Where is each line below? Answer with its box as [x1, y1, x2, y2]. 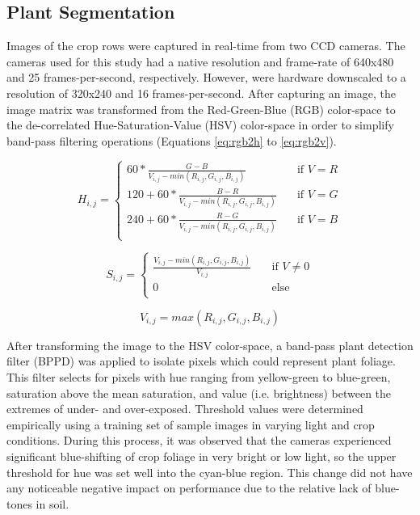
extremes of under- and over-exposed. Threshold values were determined [6, 400, 363, 417]
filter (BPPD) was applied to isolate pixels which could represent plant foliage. [6, 352, 396, 369]
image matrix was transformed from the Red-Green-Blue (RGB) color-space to [6, 100, 396, 117]
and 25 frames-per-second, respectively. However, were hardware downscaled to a [6, 69, 406, 86]
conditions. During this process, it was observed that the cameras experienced [6, 432, 392, 449]
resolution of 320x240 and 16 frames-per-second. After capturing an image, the [6, 84, 396, 101]
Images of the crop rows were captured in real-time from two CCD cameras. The [6, 37, 405, 54]
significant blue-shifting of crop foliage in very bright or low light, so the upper [6, 448, 397, 464]
